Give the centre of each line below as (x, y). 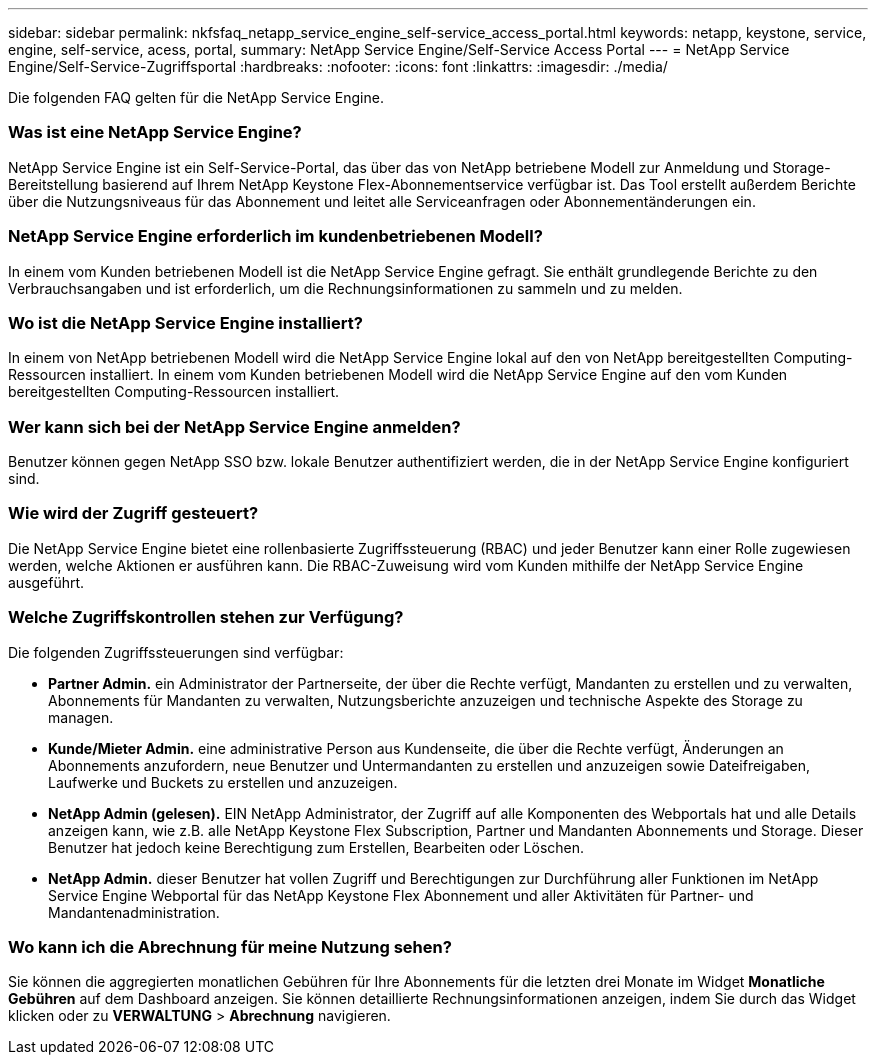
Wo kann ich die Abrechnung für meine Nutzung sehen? (230, 946)
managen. (81, 717)
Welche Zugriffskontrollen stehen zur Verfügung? (206, 617)
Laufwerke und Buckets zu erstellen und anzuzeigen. (223, 782)
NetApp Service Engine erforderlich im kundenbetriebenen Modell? (275, 236)
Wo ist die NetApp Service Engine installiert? (185, 322)
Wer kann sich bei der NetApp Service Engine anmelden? (234, 426)
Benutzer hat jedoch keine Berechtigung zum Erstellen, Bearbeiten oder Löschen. (316, 847)
